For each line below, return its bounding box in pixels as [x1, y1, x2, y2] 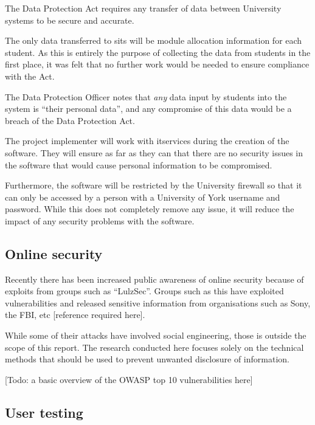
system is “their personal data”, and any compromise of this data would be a [5, 102, 292, 115]
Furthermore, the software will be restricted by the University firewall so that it [5, 179, 302, 192]
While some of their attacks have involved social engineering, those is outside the [5, 329, 306, 342]
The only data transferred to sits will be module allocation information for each [5, 34, 302, 47]
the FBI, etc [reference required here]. [5, 308, 145, 321]
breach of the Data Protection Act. [5, 114, 135, 126]
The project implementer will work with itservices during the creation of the [5, 134, 289, 147]
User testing [5, 403, 83, 421]
